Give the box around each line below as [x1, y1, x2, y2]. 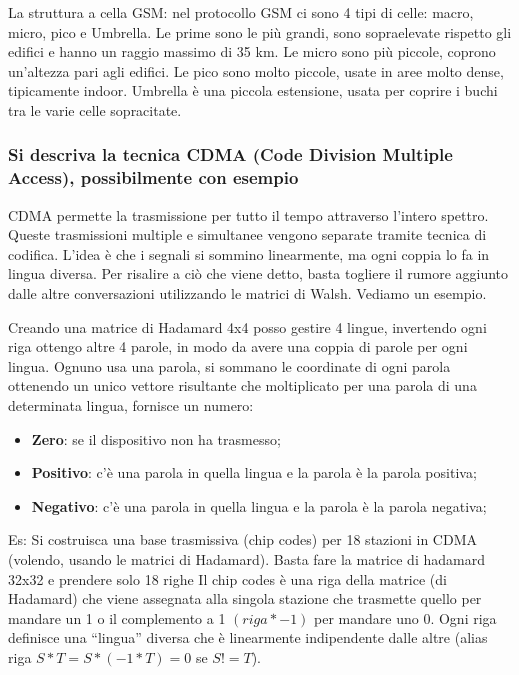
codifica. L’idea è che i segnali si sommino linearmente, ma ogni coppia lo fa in [8, 243, 490, 264]
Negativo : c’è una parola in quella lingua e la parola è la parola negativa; [31, 495, 487, 516]
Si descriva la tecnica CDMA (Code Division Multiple [8, 142, 453, 167]
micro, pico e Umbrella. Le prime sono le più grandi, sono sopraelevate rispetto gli [8, 21, 512, 42]
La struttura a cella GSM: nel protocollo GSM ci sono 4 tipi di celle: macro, [8, 2, 474, 22]
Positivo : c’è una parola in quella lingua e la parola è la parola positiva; [31, 462, 477, 483]
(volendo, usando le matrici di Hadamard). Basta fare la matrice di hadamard [8, 549, 485, 570]
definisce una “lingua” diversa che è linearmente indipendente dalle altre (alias [8, 627, 488, 648]
